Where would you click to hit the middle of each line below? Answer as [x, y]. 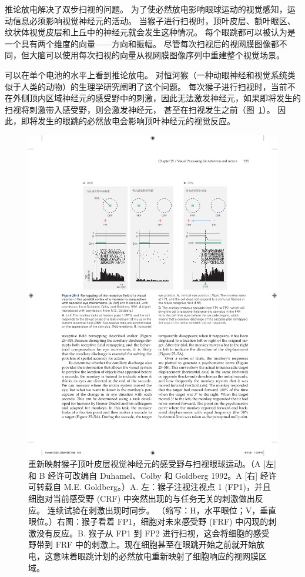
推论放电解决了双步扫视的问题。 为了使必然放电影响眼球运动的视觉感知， [146, 9]
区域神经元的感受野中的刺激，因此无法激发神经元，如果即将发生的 [173, 98]
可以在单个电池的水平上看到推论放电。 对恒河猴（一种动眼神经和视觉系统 [146, 74]
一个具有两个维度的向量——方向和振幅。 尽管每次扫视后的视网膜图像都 [142, 43]
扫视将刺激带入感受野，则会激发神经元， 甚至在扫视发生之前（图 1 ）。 [140, 109]
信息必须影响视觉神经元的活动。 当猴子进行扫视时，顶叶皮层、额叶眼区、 [154, 20]
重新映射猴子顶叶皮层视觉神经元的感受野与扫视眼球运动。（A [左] [152, 464]
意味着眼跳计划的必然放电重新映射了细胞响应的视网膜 [155, 556]
